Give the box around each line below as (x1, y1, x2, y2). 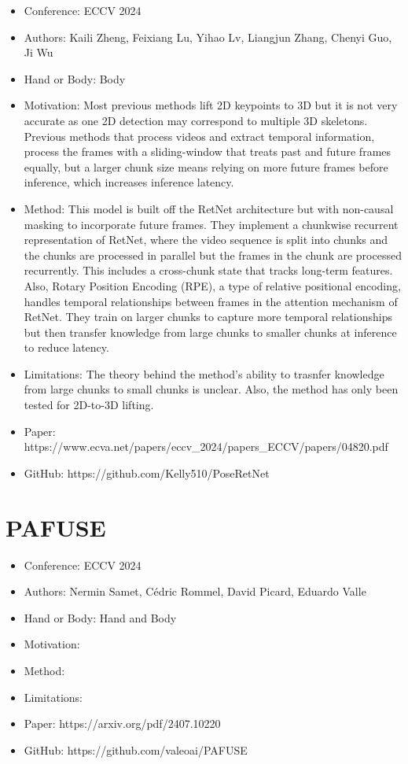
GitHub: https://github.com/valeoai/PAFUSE (24, 741, 248, 758)
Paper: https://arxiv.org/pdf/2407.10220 (24, 715, 221, 732)
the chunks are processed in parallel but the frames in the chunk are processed (24, 246, 402, 263)
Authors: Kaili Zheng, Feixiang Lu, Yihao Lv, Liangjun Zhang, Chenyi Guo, (24, 28, 392, 45)
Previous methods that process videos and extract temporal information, (24, 127, 375, 144)
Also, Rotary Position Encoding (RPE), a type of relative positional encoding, (24, 277, 401, 293)
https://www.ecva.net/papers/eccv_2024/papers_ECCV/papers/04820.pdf (24, 438, 388, 455)
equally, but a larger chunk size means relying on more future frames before (24, 158, 388, 175)
